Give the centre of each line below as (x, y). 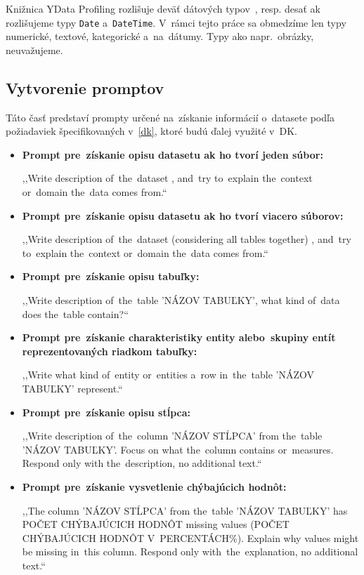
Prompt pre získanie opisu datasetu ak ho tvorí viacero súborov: (183, 215)
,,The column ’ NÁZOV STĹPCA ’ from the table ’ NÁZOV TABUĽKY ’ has (185, 510)
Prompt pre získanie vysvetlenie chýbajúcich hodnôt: (154, 486)
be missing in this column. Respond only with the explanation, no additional (190, 551)
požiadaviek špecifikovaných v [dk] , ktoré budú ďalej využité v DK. (151, 131)
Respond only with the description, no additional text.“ (142, 463)
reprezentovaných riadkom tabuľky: (110, 351)
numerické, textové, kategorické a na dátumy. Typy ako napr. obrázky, (160, 36)
